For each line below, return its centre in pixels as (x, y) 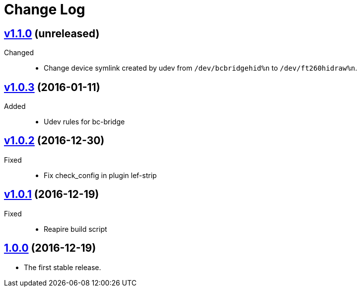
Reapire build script (75, 229)
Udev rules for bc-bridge (84, 122)
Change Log (45, 9)
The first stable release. (63, 267)
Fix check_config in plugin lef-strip (100, 175)
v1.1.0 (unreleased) (52, 33)
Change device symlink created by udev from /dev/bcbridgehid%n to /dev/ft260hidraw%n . (201, 68)
